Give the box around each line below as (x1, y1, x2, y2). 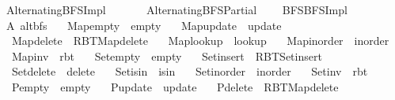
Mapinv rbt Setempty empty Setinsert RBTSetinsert (11, 47, 322, 64)
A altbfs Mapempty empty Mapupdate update (6, 17, 282, 33)
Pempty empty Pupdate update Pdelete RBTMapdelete (11, 78, 339, 94)
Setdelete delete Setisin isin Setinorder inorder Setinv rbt (11, 63, 368, 80)
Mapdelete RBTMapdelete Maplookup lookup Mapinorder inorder (11, 32, 389, 49)
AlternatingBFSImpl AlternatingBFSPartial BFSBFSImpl (6, 2, 348, 17)
